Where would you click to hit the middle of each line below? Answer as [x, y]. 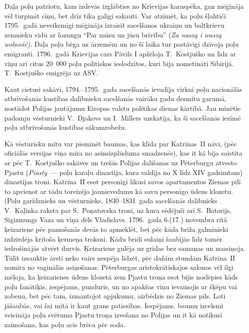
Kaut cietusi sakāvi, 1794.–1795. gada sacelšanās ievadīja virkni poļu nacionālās [123, 89]
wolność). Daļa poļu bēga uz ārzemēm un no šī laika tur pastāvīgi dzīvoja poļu [122, 44]
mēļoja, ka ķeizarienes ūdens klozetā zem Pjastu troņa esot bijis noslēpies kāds [121, 277]
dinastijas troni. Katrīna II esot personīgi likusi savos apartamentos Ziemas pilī [123, 182]
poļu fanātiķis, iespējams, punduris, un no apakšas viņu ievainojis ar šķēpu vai [121, 286]
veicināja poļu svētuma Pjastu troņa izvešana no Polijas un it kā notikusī [113, 315]
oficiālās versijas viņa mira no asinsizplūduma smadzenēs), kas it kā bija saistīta [124, 153]
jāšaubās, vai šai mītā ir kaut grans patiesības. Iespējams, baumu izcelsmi [114, 305]
